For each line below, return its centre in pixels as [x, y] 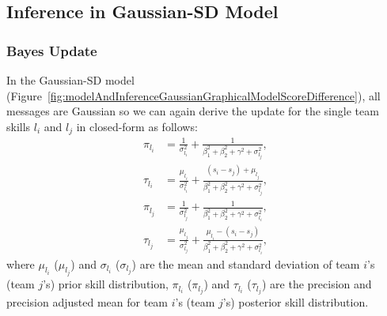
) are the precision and [317, 284]
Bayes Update [52, 50]
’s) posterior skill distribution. [296, 302]
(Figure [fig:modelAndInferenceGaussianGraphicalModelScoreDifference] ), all [193, 95]
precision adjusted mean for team [87, 302]
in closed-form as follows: [137, 126]
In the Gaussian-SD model [70, 80]
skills [19, 126]
